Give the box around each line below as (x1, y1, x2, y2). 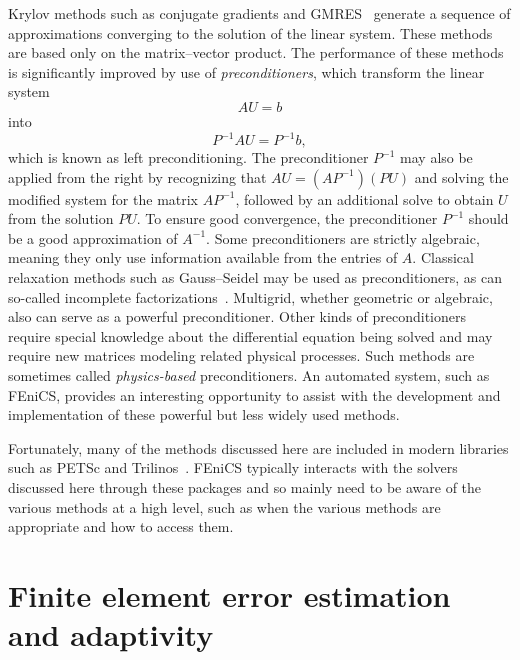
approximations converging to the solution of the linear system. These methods (8, 22, 493, 43)
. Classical (412, 247, 474, 268)
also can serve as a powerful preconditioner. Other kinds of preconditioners (8, 306, 467, 327)
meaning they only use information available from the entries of (8, 247, 398, 268)
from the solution (8, 208, 114, 229)
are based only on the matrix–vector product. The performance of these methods (8, 42, 504, 63)
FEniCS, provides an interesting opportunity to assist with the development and (8, 384, 501, 405)
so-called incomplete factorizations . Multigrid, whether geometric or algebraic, (8, 286, 493, 307)
